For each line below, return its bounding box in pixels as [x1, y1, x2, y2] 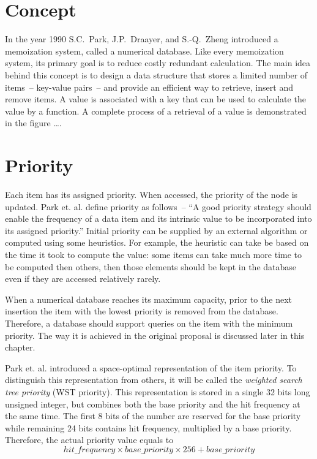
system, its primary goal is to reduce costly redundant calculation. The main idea [5, 56, 311, 69]
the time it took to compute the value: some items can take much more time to [5, 248, 302, 260]
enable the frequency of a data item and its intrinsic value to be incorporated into [5, 212, 312, 225]
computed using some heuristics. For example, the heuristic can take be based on [5, 236, 309, 249]
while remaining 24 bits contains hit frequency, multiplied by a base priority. [5, 421, 292, 434]
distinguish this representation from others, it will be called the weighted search [5, 373, 302, 386]
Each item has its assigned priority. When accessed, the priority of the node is [5, 188, 298, 200]
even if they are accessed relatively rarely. [5, 272, 161, 285]
